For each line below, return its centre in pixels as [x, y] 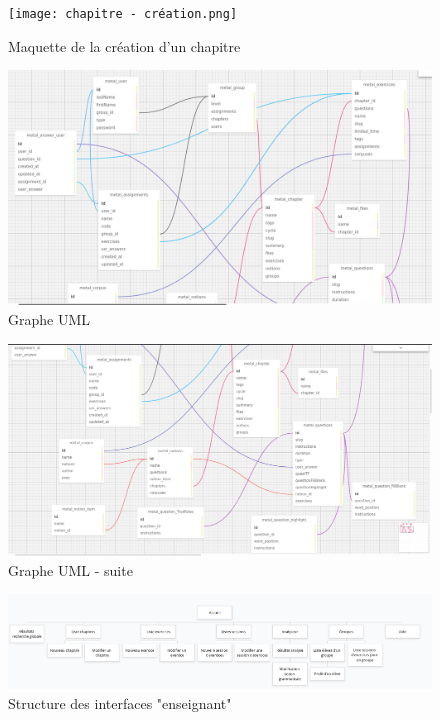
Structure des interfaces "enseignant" [120, 702]
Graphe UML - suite [70, 569]
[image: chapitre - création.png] [123, 14]
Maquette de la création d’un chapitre [124, 45]
